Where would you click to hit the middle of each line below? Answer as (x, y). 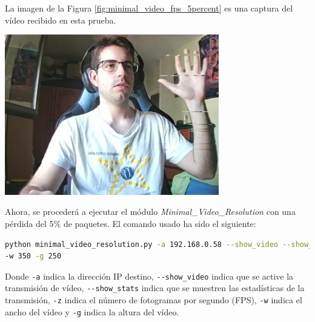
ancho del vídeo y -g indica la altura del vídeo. (92, 311)
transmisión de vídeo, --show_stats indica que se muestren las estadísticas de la (155, 288)
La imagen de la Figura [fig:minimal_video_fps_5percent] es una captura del (149, 8)
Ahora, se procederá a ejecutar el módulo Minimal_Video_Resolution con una (150, 212)
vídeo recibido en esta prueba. (61, 20)
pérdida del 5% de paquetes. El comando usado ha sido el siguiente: (131, 223)
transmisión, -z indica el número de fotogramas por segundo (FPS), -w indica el (154, 300)
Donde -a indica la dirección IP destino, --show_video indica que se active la (149, 276)
